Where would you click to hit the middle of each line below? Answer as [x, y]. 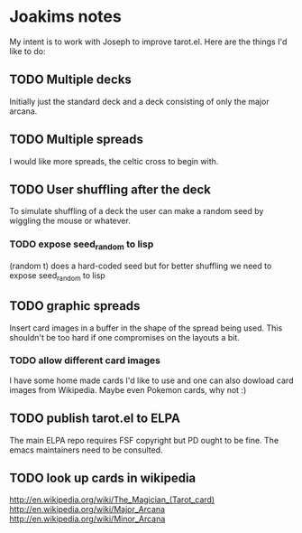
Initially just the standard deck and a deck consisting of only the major [139, 101]
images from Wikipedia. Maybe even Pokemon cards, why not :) [128, 389]
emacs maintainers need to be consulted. [87, 450]
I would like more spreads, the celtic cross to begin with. [114, 161]
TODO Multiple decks [71, 80]
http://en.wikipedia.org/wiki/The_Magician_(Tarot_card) [112, 500]
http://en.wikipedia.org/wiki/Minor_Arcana [87, 519]
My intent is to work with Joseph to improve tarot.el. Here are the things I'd [148, 42]
